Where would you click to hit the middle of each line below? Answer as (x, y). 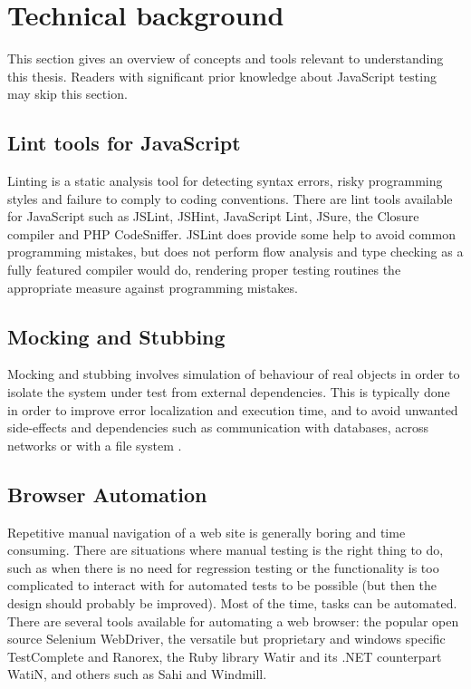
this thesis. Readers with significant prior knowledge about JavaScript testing (222, 76)
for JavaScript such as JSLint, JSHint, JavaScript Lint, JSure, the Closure (213, 216)
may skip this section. (67, 94)
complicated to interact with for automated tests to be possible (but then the (222, 585)
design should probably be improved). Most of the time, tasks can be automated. (232, 603)
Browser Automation (107, 494)
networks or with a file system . (95, 445)
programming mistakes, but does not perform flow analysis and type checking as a (235, 252)
